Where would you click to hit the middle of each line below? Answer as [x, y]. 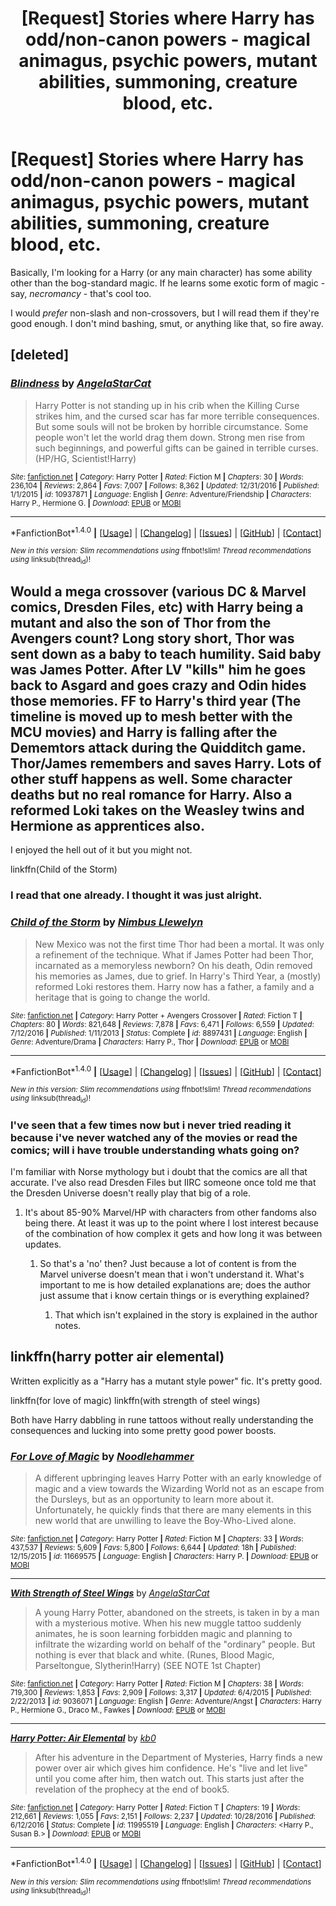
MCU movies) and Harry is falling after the [144, 732]
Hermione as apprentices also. [107, 826]
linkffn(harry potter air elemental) [117, 1357]
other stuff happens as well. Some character [151, 779]
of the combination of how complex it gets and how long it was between [173, 1233]
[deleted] [40, 355]
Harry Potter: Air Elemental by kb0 [83, 1738]
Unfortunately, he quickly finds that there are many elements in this [173, 1510]
